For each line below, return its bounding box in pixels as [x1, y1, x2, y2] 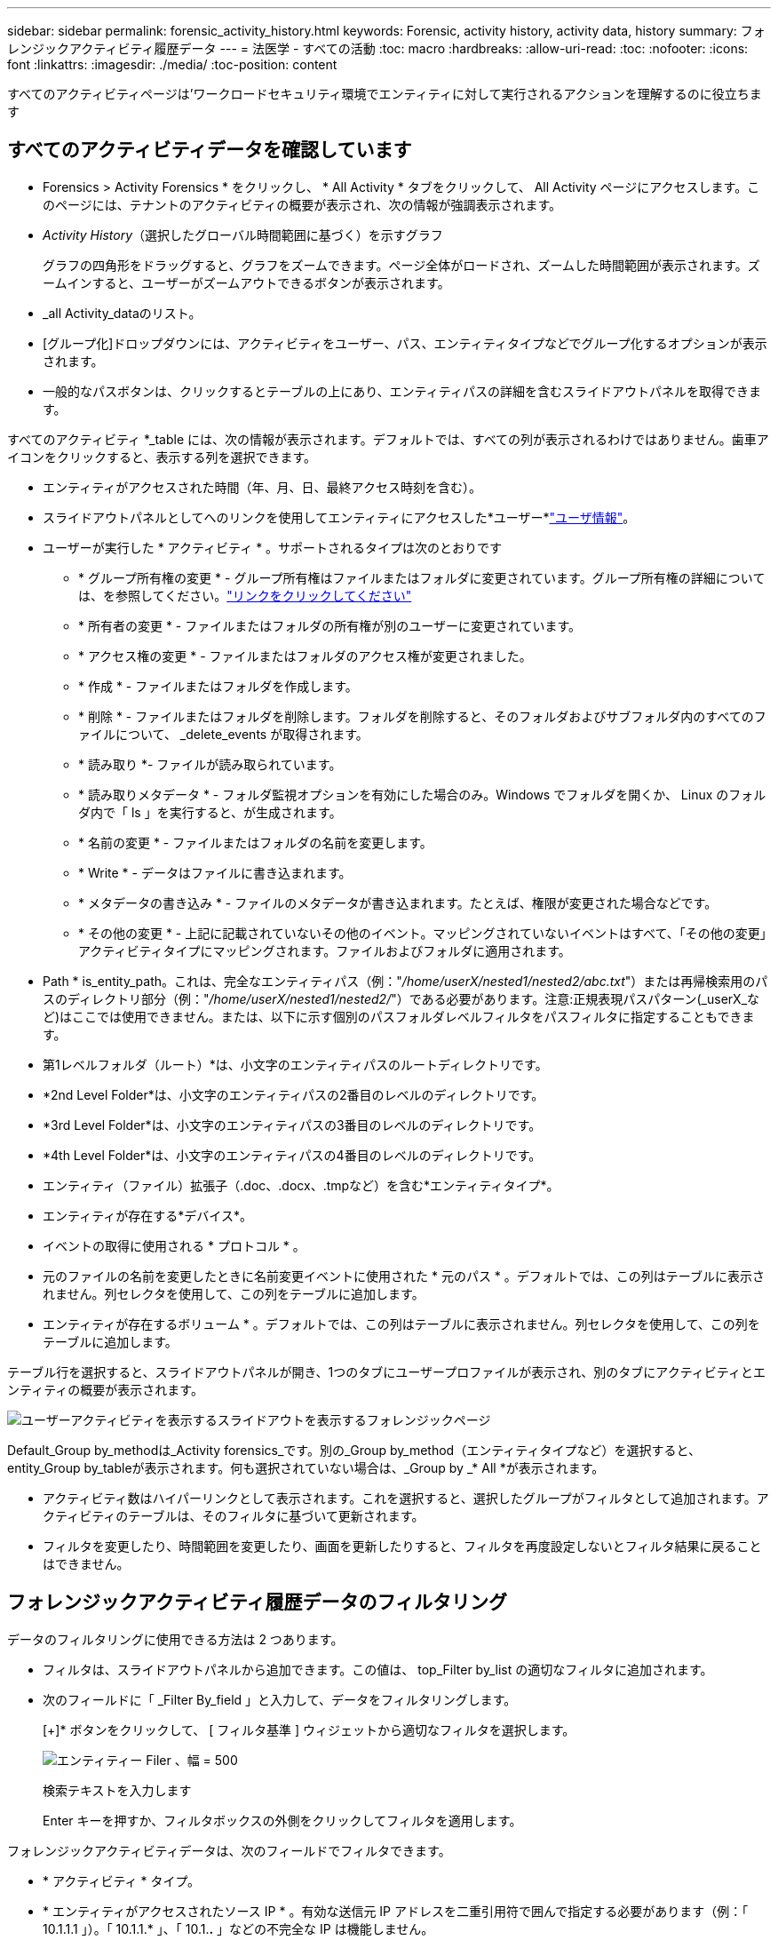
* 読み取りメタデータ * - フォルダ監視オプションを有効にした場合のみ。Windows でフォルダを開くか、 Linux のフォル [78, 786, 766, 802]
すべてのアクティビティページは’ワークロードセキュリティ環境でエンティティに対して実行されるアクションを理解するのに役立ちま [7, 86, 762, 101]
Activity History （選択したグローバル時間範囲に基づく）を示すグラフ [43, 227, 443, 242]
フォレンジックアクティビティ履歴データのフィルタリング [7, 1591, 508, 1614]
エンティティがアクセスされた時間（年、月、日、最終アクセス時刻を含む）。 [43, 479, 481, 495]
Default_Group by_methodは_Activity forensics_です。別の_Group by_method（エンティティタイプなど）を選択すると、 [7, 1442, 701, 1458]
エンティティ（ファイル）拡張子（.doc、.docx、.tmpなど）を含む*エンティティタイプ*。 [43, 1177, 560, 1193]
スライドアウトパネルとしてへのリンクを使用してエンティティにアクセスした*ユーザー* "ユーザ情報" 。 [43, 509, 636, 525]
